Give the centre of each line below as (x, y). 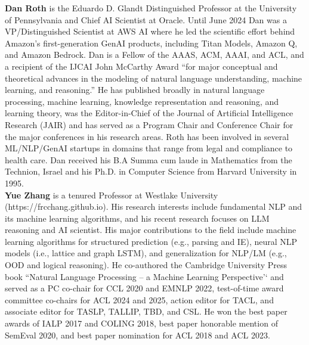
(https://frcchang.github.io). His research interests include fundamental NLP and (153, 206)
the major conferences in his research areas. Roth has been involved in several (147, 136)
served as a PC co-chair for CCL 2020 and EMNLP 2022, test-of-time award (144, 288)
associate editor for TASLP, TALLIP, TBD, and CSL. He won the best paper (146, 311)
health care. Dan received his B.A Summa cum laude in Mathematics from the (149, 159)
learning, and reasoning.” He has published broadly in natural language (135, 90)
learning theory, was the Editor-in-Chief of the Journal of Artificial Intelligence (149, 113)
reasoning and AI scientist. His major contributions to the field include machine (151, 230)
